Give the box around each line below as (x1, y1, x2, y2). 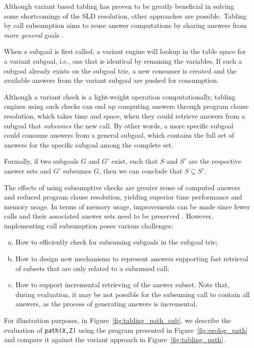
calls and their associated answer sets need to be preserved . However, (4, 211, 213, 221)
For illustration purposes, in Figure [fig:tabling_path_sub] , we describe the (4, 315, 231, 325)
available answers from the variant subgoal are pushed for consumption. (4, 75, 219, 85)
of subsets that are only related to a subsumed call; (15, 263, 169, 273)
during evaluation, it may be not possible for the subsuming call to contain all (15, 289, 250, 299)
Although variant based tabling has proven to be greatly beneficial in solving (4, 1, 234, 11)
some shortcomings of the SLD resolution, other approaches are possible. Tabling (4, 10, 247, 21)
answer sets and (4, 165, 51, 175)
